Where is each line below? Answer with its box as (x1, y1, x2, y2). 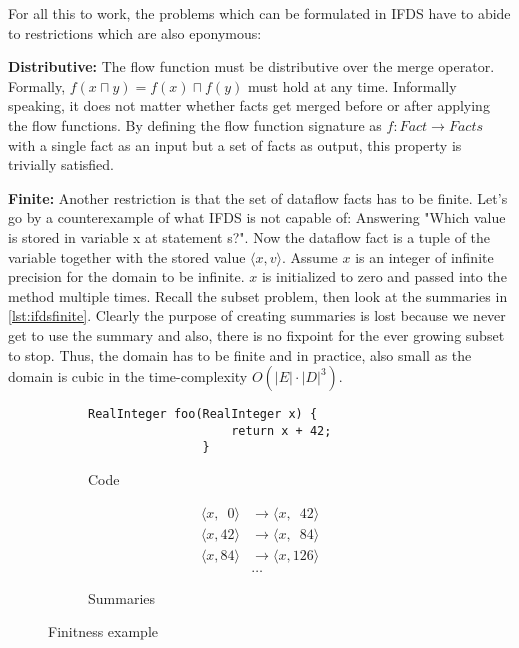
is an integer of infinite (355, 246, 494, 267)
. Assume (282, 246, 338, 267)
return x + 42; (231, 423, 332, 438)
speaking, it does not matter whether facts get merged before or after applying (8, 95, 490, 116)
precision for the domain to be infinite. (8, 266, 245, 287)
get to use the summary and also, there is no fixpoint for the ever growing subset (8, 324, 505, 345)
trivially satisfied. (8, 154, 114, 175)
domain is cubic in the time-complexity (8, 366, 248, 387)
